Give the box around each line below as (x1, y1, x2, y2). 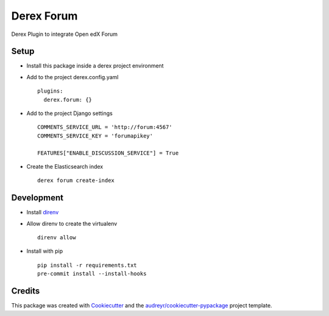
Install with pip (26, 247, 63, 255)
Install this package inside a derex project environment (26, 62, 164, 69)
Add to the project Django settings (26, 110, 113, 117)
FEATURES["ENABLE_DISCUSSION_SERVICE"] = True (37, 149, 179, 156)
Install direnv (26, 209, 59, 216)
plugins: (37, 88, 63, 94)
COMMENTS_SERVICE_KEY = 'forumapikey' (37, 132, 154, 139)
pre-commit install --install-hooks (37, 270, 147, 277)
